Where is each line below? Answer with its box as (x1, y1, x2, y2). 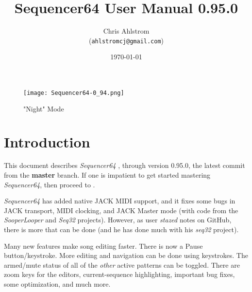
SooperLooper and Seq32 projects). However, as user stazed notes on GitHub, (4, 215, 232, 225)
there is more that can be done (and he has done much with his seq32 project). (4, 224, 239, 234)
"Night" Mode (23, 103, 64, 113)
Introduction (4, 132, 90, 152)
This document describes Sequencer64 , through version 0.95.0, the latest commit (4, 160, 245, 170)
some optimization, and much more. (4, 278, 111, 289)
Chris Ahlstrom (103, 26, 150, 36)
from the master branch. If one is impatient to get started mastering (4, 169, 211, 180)
